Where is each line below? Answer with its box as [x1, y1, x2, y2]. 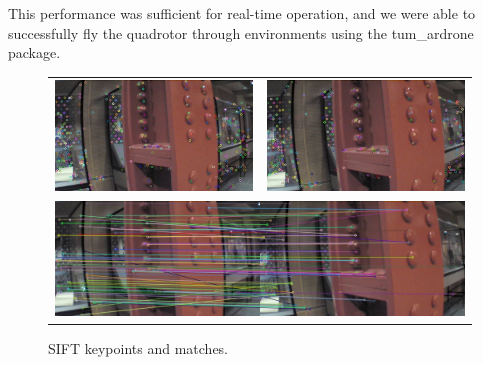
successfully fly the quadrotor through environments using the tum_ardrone [8, 22, 474, 43]
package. [8, 42, 61, 63]
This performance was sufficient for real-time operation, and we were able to [8, 3, 476, 23]
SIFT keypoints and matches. [48, 338, 229, 359]
